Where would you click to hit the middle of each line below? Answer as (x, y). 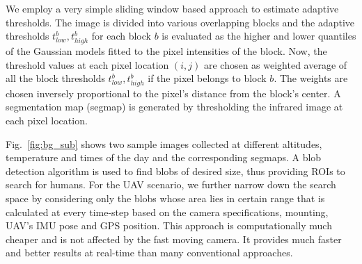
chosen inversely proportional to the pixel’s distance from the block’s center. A (173, 93)
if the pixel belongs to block (207, 78)
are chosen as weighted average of (275, 64)
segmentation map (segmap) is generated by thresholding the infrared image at (174, 107)
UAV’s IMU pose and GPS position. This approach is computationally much (169, 225)
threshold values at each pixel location (87, 64)
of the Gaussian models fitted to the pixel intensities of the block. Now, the (166, 50)
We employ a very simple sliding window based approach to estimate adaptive (172, 8)
